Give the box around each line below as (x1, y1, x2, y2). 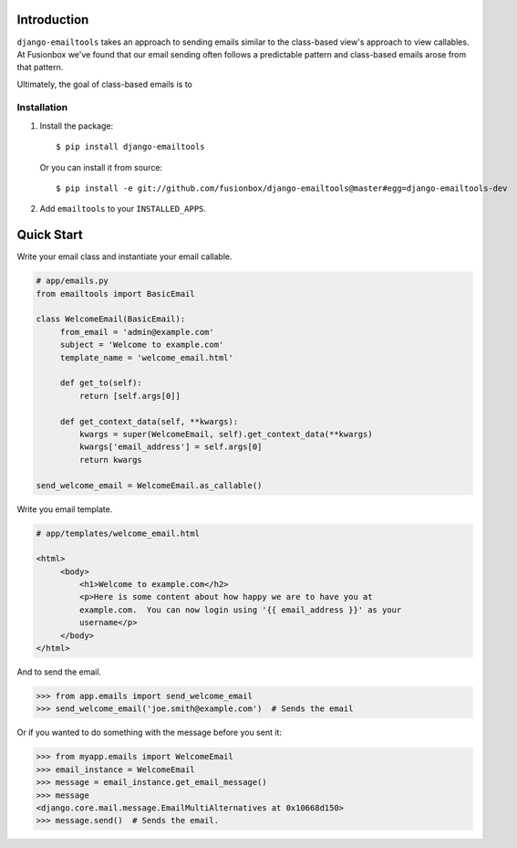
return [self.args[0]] (78, 391, 181, 401)
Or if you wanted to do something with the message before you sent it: (16, 727, 283, 738)
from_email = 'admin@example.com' (59, 327, 214, 337)
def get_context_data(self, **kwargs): (59, 416, 239, 426)
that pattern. (16, 62, 64, 73)
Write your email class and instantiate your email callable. (16, 251, 233, 262)
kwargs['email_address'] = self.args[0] (78, 442, 263, 452)
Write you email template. (16, 503, 113, 515)
